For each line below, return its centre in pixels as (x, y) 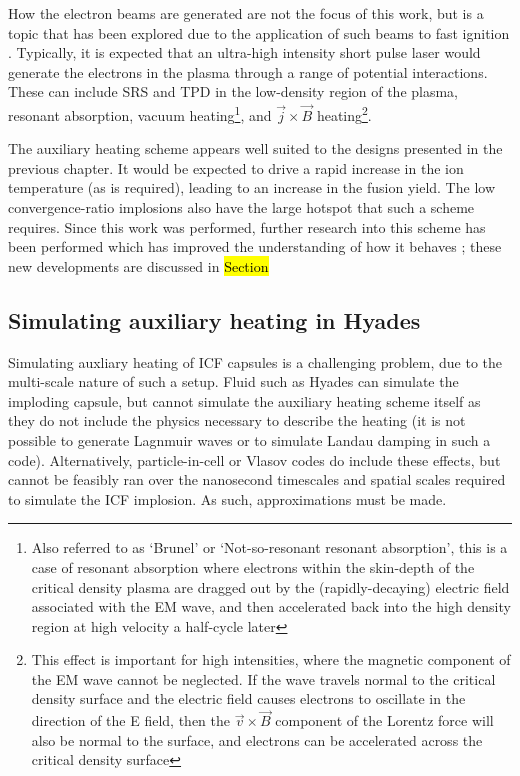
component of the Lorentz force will (384, 720)
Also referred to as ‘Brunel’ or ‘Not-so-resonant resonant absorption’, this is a (269, 547)
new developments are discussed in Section (138, 265)
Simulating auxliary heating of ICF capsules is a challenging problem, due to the (255, 361)
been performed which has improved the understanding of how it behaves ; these (255, 246)
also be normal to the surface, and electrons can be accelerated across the (257, 739)
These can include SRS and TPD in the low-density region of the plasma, (233, 91)
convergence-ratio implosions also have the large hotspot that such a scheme (241, 207)
